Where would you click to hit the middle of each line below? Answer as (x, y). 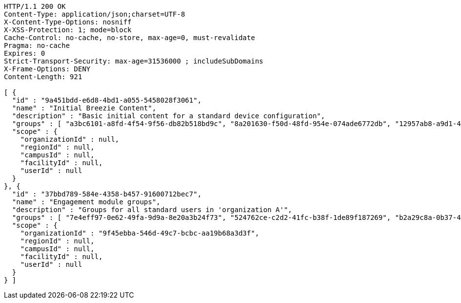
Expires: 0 (25, 53)
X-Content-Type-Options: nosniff (68, 22)
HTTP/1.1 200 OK (35, 6)
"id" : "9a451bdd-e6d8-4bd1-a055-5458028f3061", (107, 100)
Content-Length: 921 (43, 77)
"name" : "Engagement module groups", (86, 202)
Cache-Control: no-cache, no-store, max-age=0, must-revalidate (130, 38)
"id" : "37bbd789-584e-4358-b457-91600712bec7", (107, 194)
